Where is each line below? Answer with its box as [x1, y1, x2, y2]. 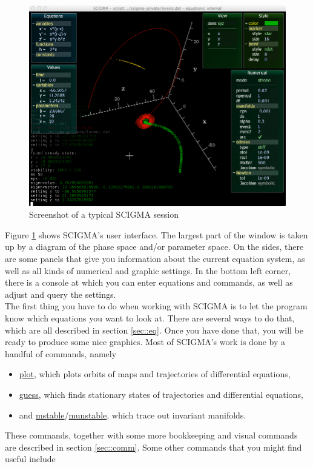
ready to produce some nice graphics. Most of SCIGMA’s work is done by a [5, 335, 286, 348]
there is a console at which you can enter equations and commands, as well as [5, 276, 293, 289]
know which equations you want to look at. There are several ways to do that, [5, 312, 295, 324]
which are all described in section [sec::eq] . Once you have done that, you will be [5, 323, 304, 336]
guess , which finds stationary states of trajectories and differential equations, [19, 388, 303, 401]
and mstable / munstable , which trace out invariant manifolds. [19, 408, 246, 421]
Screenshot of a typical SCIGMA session [29, 208, 179, 221]
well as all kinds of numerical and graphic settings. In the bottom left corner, [5, 264, 291, 277]
